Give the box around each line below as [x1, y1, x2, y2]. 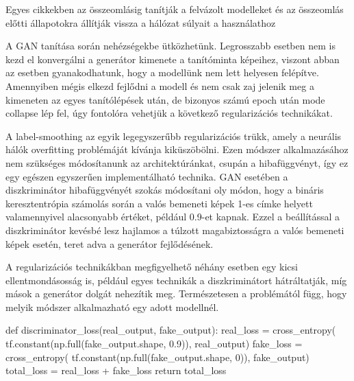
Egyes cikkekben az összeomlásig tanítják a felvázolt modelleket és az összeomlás [5, 2, 344, 16]
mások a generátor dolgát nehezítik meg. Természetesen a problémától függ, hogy [5, 286, 347, 301]
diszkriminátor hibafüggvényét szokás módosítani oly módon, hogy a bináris [5, 183, 324, 197]
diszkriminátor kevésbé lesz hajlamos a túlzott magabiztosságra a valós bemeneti [5, 222, 344, 237]
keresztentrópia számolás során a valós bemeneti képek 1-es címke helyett [5, 196, 313, 210]
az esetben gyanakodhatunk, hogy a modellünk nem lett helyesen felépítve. [5, 65, 319, 80]
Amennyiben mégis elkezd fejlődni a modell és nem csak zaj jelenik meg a [5, 78, 314, 93]
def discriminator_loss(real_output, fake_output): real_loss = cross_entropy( [5, 323, 336, 337]
